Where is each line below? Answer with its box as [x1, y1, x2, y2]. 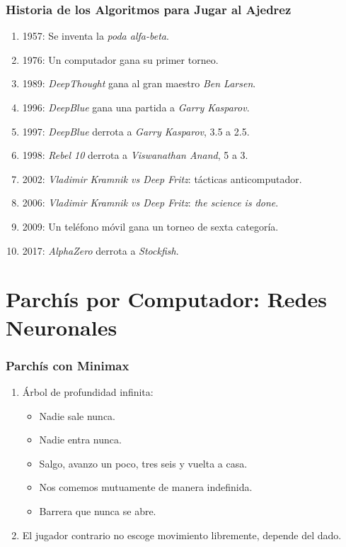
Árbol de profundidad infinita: [22, 384, 154, 399]
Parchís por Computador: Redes [6, 284, 327, 314]
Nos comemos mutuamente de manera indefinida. [39, 480, 253, 494]
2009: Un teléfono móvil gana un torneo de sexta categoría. [22, 219, 279, 233]
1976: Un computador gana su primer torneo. [22, 52, 219, 67]
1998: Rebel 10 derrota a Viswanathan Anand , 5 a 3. [22, 148, 248, 162]
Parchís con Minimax [6, 356, 129, 374]
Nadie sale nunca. [39, 408, 116, 423]
